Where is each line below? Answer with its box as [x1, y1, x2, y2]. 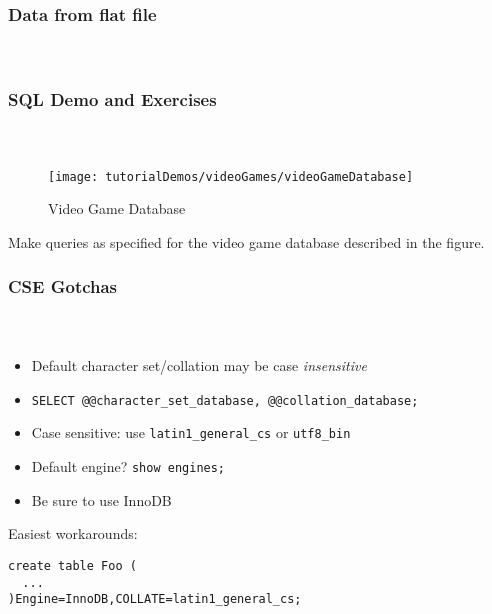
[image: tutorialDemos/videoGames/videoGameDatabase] [48, 169, 414, 184]
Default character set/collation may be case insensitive [31, 355, 367, 376]
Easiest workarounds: [8, 523, 138, 544]
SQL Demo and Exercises [8, 86, 217, 111]
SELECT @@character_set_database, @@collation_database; [31, 393, 419, 408]
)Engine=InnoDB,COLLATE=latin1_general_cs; [8, 592, 302, 607]
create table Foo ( [8, 558, 137, 573]
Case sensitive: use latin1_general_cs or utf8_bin [31, 422, 351, 443]
